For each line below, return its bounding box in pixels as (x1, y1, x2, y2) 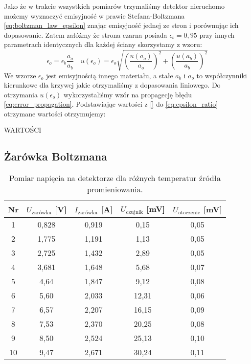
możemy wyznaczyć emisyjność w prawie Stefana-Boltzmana (4, 10, 185, 21)
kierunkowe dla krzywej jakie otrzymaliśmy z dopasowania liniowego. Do (4, 80, 221, 90)
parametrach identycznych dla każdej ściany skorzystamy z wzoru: (4, 39, 202, 49)
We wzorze (4, 70, 36, 80)
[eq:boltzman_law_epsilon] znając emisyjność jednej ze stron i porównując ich (4, 20, 239, 30)
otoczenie (178, 210, 200, 216)
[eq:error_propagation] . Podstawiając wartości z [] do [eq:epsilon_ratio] (4, 99, 218, 109)
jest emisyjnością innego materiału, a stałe (46, 70, 173, 80)
